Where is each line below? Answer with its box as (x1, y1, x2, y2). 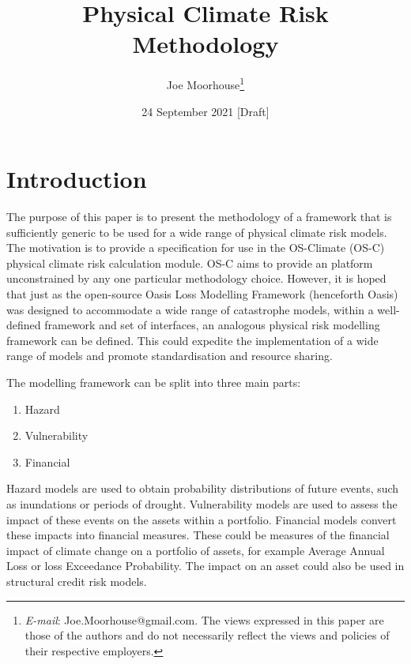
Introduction (6, 163, 147, 195)
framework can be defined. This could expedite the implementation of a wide (6, 332, 379, 348)
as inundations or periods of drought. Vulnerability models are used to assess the (6, 496, 398, 512)
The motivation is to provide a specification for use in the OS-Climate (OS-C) (6, 239, 385, 256)
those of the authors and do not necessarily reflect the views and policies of (25, 627, 390, 643)
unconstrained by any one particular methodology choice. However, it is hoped (6, 270, 386, 287)
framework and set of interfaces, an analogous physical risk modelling (44, 317, 380, 333)
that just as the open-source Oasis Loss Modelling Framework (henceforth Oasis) (6, 286, 398, 302)
